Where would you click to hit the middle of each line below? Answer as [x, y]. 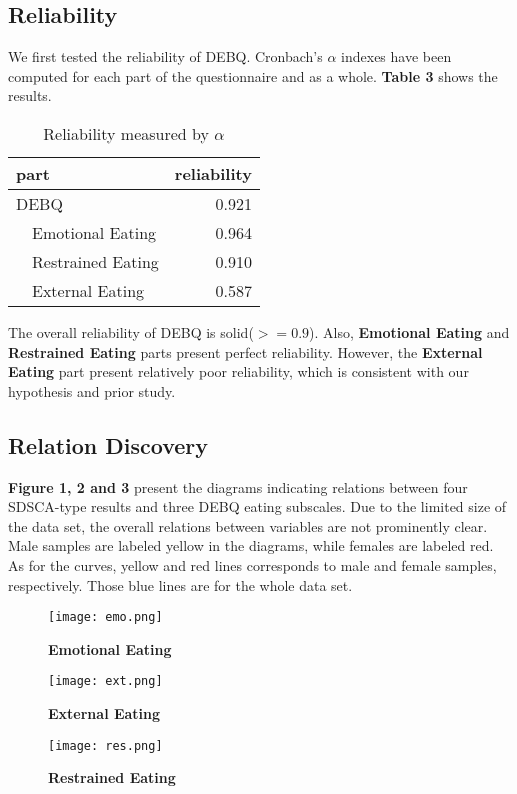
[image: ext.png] [105, 681]
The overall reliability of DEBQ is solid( [131, 331]
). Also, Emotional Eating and [409, 331]
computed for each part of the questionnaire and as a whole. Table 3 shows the [253, 75]
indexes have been [396, 56]
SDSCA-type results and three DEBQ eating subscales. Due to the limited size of [257, 506]
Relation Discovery [108, 444]
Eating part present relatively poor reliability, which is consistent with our [238, 371]
